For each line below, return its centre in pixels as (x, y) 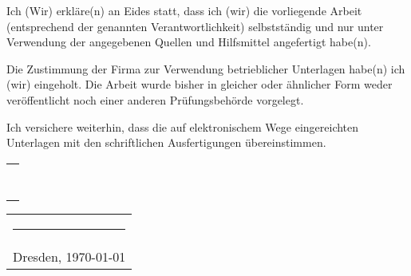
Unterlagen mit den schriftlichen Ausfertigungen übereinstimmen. (166, 142)
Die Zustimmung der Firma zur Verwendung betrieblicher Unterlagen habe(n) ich (206, 68)
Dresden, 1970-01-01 (69, 256)
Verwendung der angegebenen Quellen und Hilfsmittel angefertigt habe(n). (189, 42)
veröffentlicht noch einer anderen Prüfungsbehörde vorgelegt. (155, 99)
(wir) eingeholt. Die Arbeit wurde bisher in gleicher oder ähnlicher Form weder (200, 84)
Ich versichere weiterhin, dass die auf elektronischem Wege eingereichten (183, 126)
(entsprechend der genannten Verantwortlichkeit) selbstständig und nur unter (195, 26)
